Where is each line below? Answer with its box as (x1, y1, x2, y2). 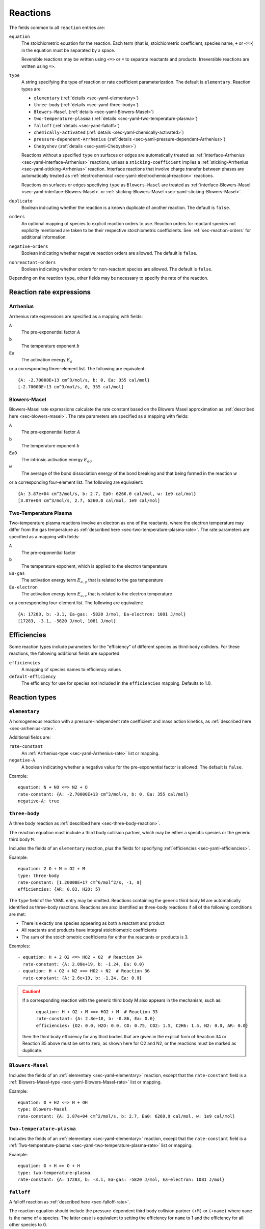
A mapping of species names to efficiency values (21, 667, 121, 673)
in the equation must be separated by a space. (21, 47, 115, 53)
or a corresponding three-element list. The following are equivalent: (9, 366, 146, 372)
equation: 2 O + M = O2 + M (18, 866, 85, 872)
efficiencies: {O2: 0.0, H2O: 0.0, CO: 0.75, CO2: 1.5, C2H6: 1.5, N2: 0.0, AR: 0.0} (36, 1023, 249, 1028)
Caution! (22, 989, 41, 995)
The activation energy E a (21, 356, 73, 364)
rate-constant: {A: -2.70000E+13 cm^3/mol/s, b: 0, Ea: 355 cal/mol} (18, 791, 189, 797)
